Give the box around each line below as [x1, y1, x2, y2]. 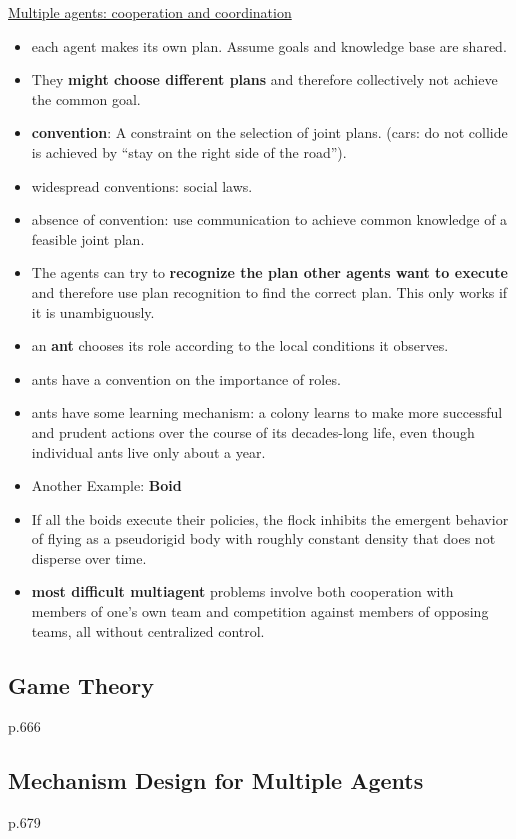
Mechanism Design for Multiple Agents [8, 765, 424, 796]
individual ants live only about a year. [31, 441, 266, 462]
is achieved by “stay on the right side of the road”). [31, 141, 347, 162]
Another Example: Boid [31, 475, 182, 496]
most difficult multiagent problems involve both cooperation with [31, 581, 454, 602]
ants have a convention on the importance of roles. [31, 368, 341, 389]
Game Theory [8, 669, 155, 700]
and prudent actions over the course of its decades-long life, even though [31, 421, 475, 442]
